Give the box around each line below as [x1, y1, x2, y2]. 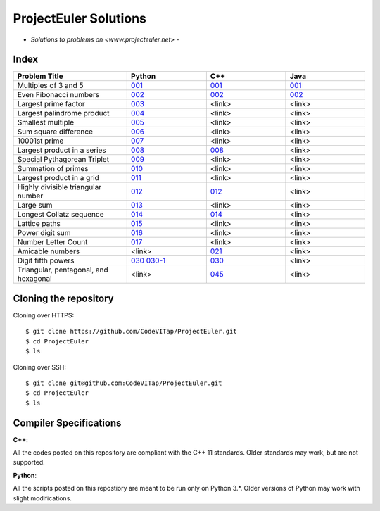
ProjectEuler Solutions [13, 11, 147, 26]
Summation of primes [17, 164, 89, 174]
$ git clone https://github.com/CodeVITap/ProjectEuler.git [25, 327, 237, 336]
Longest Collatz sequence [17, 210, 105, 220]
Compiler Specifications [13, 417, 122, 429]
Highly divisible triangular [17, 182, 102, 192]
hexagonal [17, 274, 52, 284]
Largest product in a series [17, 145, 107, 155]
